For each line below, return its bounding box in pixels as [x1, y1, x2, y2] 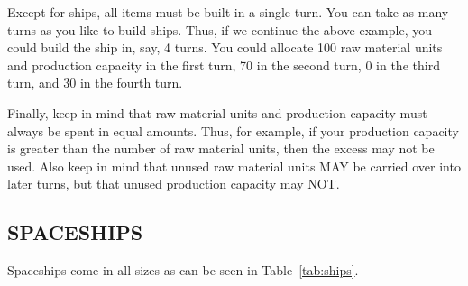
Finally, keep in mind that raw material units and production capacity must [7, 103, 427, 122]
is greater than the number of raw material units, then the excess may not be [7, 139, 435, 158]
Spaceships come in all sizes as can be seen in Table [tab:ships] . [7, 261, 359, 280]
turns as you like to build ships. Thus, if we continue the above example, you [7, 20, 432, 39]
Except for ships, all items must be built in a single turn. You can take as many [7, 3, 449, 21]
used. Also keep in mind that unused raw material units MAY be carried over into [7, 156, 461, 175]
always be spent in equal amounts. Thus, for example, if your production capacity [7, 121, 459, 140]
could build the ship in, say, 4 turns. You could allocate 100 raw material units [7, 38, 443, 57]
